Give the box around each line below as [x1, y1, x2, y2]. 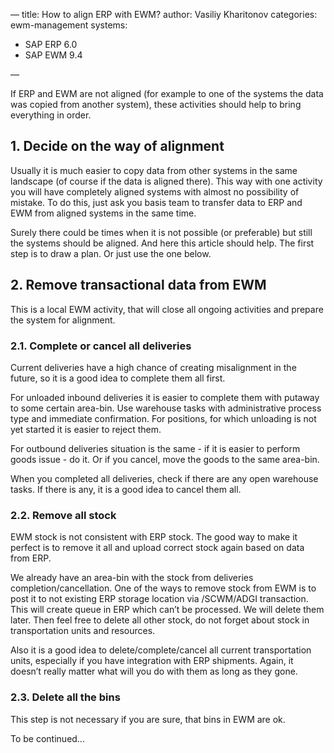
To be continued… [10, 732, 85, 744]
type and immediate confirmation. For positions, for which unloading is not [10, 412, 317, 424]
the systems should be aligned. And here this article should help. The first [10, 237, 315, 249]
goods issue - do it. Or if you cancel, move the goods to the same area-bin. [10, 453, 320, 465]
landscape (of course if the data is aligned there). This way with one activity [10, 175, 323, 187]
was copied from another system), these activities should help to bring [10, 99, 302, 110]
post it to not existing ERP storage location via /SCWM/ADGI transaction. [10, 593, 309, 605]
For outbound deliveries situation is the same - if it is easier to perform [10, 442, 301, 454]
